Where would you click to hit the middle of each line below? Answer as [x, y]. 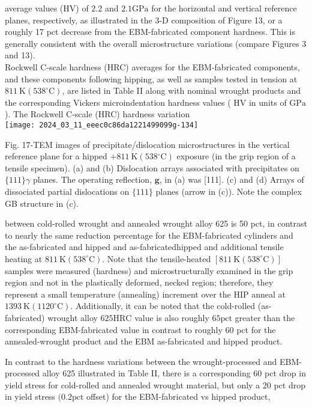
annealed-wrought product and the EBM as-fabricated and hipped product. [144, 341]
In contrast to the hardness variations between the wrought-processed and [141, 361]
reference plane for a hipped [56, 156]
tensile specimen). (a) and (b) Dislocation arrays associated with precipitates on [152, 167]
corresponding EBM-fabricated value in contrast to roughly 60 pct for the [140, 329]
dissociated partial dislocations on [67, 191]
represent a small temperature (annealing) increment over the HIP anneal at [145, 294]
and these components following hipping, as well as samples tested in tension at [151, 78]
